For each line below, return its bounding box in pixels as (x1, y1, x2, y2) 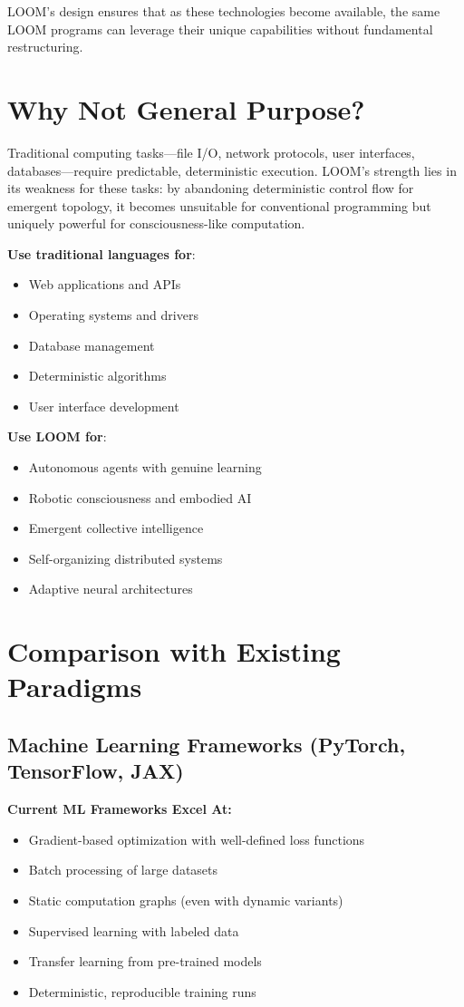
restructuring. (7, 37, 83, 56)
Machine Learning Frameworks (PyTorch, (7, 730, 406, 758)
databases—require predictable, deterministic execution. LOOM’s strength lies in (7, 160, 457, 179)
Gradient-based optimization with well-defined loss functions (28, 829, 365, 848)
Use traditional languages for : (7, 244, 196, 263)
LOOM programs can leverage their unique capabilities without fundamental (7, 19, 433, 38)
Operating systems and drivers (28, 305, 198, 324)
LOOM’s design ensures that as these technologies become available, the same (7, 2, 440, 20)
